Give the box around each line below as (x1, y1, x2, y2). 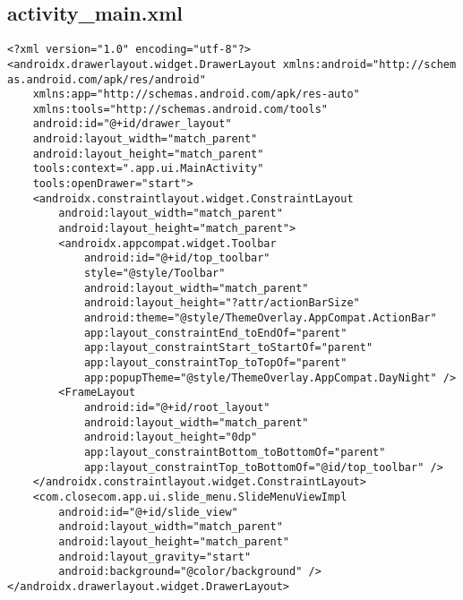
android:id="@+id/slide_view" (58, 505, 238, 519)
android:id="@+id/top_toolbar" (83, 252, 270, 265)
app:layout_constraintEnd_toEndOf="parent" (83, 326, 347, 339)
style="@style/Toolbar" (83, 267, 226, 280)
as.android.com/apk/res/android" (7, 73, 206, 86)
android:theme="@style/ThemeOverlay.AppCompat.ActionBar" (83, 312, 437, 325)
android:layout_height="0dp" (83, 431, 258, 444)
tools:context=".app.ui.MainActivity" (32, 162, 264, 176)
